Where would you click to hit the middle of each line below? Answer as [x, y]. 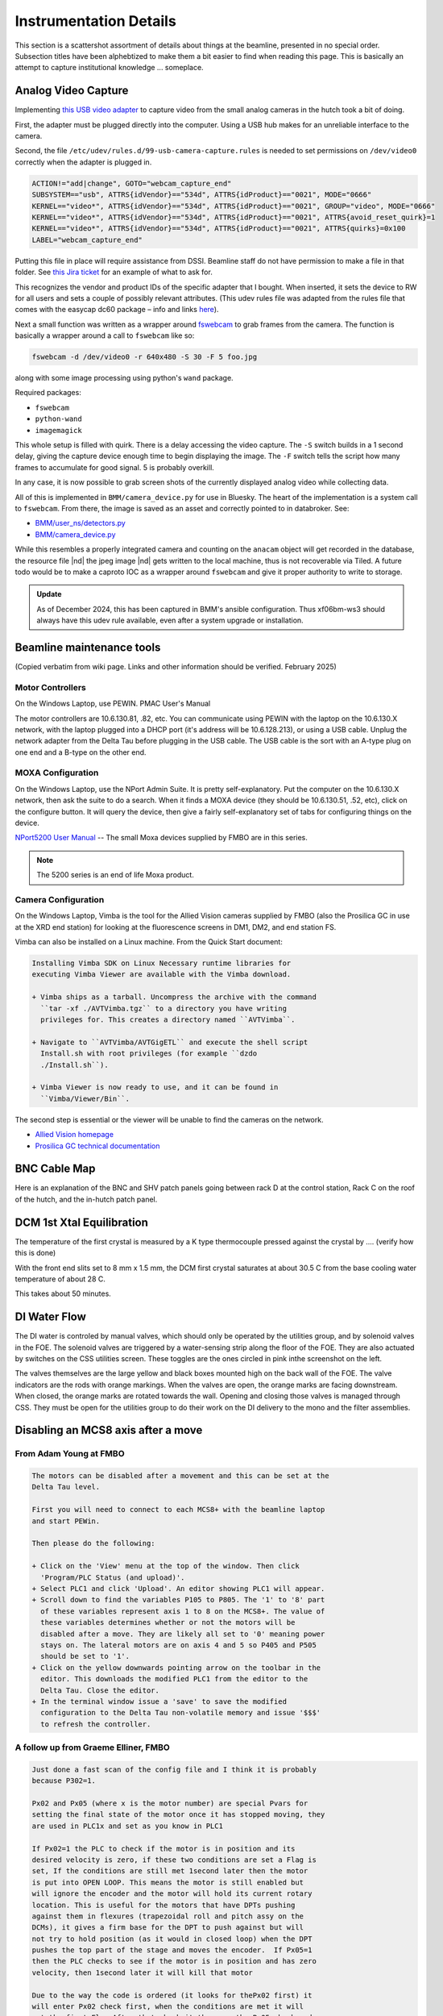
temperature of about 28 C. [60, 1279]
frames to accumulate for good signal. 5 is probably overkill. [115, 467]
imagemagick [58, 430]
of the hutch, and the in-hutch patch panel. [86, 1199]
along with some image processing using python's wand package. [124, 378]
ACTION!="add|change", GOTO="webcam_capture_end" [132, 183]
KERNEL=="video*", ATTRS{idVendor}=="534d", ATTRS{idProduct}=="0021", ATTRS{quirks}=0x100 [219, 229]
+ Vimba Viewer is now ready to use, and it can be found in [155, 1087]
